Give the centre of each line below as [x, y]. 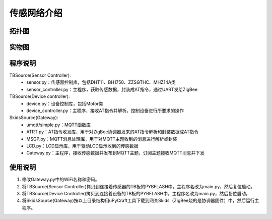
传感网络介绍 [36, 13]
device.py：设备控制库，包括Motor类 [65, 103]
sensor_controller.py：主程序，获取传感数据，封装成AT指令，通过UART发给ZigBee [112, 89]
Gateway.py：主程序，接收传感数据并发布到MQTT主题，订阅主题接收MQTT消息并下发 [116, 153]
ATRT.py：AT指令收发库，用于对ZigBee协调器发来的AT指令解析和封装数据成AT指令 [113, 132]
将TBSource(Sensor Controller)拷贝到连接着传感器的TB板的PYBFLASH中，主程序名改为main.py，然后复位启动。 [139, 186]
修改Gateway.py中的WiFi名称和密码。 [61, 180]
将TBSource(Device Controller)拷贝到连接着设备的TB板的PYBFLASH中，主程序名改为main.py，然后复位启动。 [136, 194]
